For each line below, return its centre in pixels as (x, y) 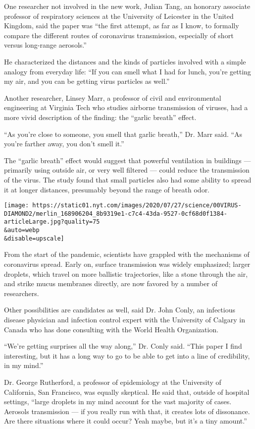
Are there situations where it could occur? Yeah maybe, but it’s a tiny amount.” (126, 421)
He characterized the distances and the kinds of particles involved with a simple (125, 61)
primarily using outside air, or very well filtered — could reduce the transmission (127, 170)
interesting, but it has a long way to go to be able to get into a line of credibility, (127, 355)
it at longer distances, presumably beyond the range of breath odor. (107, 189)
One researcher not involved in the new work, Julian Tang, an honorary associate (127, 6)
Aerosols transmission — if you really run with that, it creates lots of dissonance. (127, 411)
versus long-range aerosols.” (45, 45)
